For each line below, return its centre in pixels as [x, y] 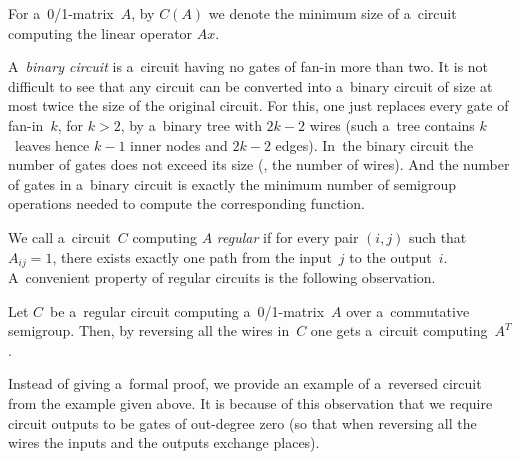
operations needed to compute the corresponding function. [186, 203]
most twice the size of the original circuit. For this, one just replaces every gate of [258, 105]
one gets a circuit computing [399, 330]
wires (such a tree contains [392, 124]
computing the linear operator [100, 32]
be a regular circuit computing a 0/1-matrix [187, 310]
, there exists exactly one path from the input [192, 256]
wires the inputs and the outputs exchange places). [164, 442]
